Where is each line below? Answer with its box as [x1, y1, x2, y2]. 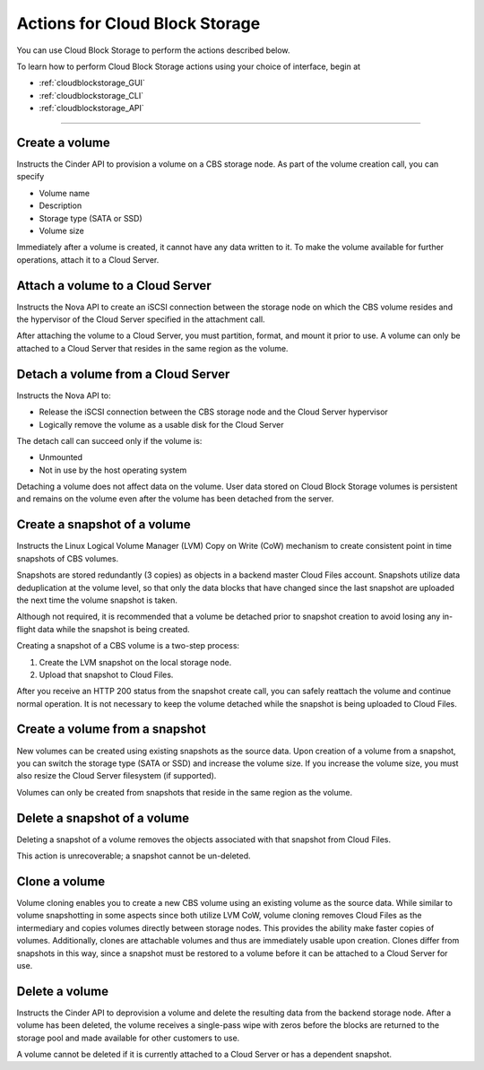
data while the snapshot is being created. [37, 623, 190, 634]
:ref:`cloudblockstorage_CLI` [39, 90, 143, 100]
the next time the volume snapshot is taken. [16, 595, 178, 605]
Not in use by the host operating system [39, 465, 187, 475]
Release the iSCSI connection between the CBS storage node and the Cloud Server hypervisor [39, 406, 389, 417]
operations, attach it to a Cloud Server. [16, 254, 160, 265]
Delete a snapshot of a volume [16, 810, 190, 825]
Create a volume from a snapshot [16, 722, 206, 737]
